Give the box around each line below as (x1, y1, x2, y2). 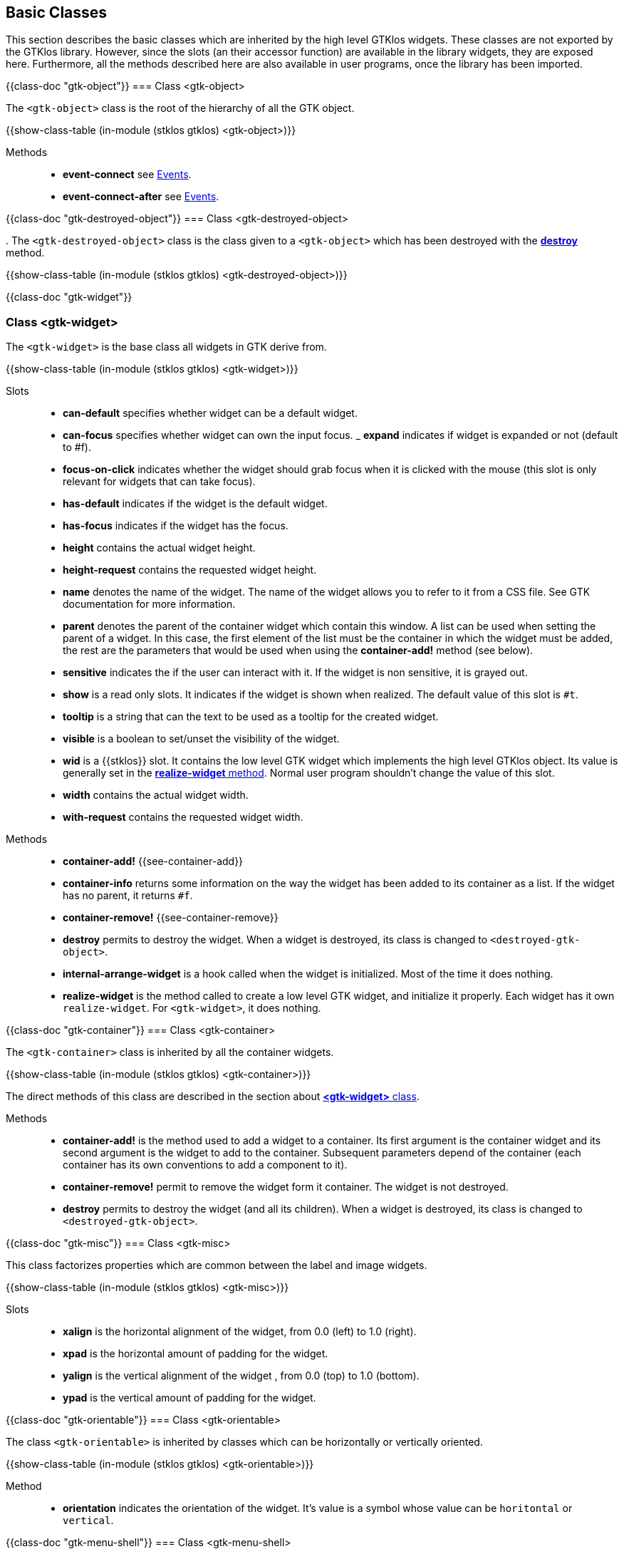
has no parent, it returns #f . (63, 889, 193, 902)
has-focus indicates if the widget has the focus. (63, 519, 288, 532)
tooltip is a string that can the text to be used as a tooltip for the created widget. (63, 710, 439, 723)
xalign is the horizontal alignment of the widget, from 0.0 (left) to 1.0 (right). (63, 1325, 417, 1338)
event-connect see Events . (63, 168, 192, 181)
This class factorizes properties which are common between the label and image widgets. (6, 1259, 427, 1272)
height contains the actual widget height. (63, 542, 256, 554)
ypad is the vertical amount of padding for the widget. (63, 1392, 316, 1404)
